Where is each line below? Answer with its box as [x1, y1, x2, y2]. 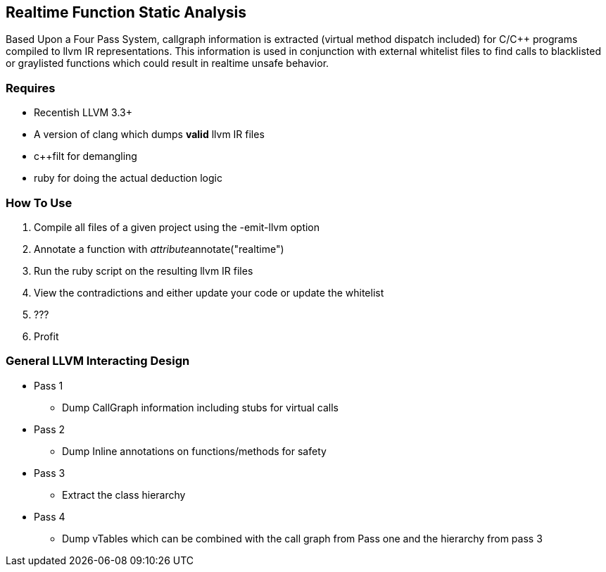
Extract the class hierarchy [62, 488, 186, 501]
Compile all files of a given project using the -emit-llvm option [34, 220, 320, 233]
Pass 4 [34, 510, 65, 523]
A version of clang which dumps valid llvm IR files [34, 128, 265, 141]
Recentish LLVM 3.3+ [34, 106, 132, 119]
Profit [34, 330, 59, 342]
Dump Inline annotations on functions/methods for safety [62, 444, 327, 457]
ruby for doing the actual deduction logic [34, 172, 222, 185]
